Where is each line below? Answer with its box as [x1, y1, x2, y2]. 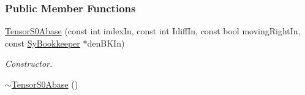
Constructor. [5, 57, 53, 70]
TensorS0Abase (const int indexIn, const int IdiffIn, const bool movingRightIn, [5, 25, 301, 37]
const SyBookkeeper [5, 36, 80, 49]
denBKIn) [87, 36, 125, 49]
